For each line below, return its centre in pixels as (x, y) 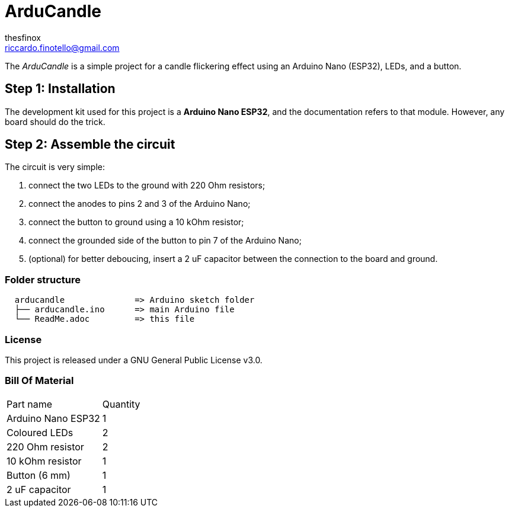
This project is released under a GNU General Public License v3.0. (134, 360)
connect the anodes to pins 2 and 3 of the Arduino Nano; (140, 204)
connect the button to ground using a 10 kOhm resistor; (136, 222)
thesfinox (23, 37)
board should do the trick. (55, 121)
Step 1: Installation (60, 89)
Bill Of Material (39, 381)
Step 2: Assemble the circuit (90, 145)
